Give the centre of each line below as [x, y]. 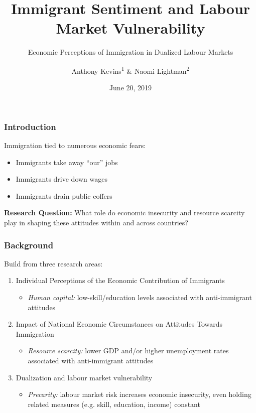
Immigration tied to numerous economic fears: [75, 145]
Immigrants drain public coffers [64, 195]
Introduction [30, 126]
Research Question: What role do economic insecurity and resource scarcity [124, 213]
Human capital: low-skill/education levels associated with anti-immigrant [140, 297]
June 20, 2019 [131, 88]
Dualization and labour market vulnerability [84, 377]
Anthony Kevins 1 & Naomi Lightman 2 [131, 70]
